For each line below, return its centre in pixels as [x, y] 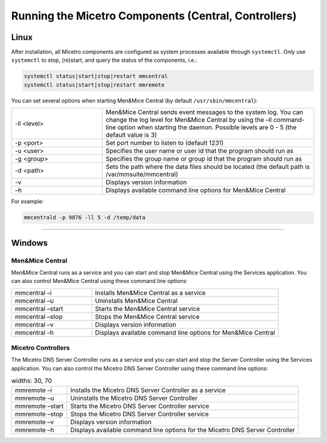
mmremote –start [39, 406]
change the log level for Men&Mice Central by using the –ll [189, 120]
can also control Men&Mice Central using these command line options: [99, 281]
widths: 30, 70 [31, 381]
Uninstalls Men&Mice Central [136, 301]
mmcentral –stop [39, 316]
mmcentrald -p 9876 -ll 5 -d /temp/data [84, 218]
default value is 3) [131, 135]
